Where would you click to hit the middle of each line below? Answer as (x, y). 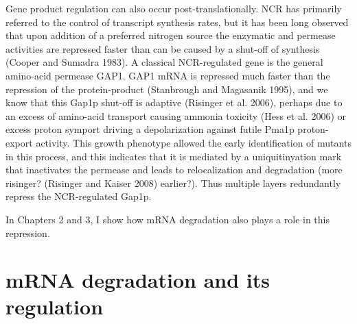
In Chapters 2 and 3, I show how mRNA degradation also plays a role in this (168, 219)
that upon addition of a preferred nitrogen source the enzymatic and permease (171, 35)
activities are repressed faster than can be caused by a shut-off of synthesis (163, 48)
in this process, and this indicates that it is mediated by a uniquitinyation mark (174, 156)
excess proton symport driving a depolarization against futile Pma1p (150, 129)
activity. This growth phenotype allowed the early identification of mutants (194, 142)
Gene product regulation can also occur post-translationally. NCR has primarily (174, 8)
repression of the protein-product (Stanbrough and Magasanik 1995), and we (167, 89)
